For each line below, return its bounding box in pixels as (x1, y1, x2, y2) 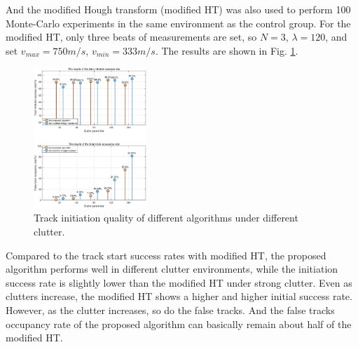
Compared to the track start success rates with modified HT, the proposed (6, 247, 326, 262)
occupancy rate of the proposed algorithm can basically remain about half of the (6, 316, 352, 331)
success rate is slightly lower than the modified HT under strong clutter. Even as (6, 275, 352, 290)
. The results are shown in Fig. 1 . (155, 43, 298, 57)
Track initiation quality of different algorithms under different (34, 210, 298, 225)
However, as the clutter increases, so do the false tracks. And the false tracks (6, 302, 335, 317)
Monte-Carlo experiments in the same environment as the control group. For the (6, 15, 351, 30)
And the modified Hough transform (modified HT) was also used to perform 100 (6, 2, 351, 16)
